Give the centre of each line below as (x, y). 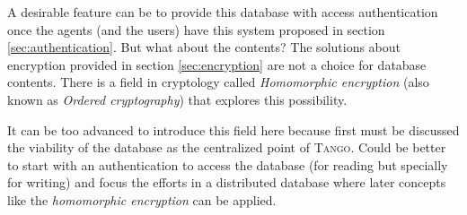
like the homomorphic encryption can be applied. (142, 199)
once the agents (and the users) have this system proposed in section (196, 29)
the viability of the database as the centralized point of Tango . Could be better (227, 147)
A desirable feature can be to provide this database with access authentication (223, 12)
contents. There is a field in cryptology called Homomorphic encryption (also (218, 82)
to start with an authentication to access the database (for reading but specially (228, 164)
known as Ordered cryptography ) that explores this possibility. (177, 99)
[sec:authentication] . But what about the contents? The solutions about (204, 47)
